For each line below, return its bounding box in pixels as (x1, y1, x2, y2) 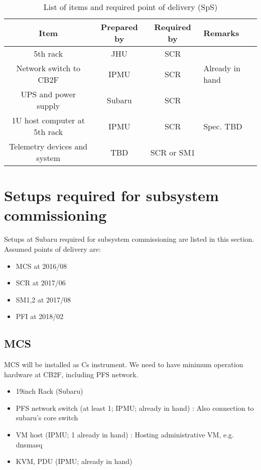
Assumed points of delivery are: (4, 243, 101, 254)
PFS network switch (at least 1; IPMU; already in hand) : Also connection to (16, 402, 254, 413)
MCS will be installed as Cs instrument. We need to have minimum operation (4, 359, 243, 370)
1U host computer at (12, 114, 85, 126)
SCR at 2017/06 (16, 277, 66, 288)
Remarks (203, 27, 239, 39)
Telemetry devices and (9, 140, 88, 152)
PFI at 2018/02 (16, 311, 64, 322)
